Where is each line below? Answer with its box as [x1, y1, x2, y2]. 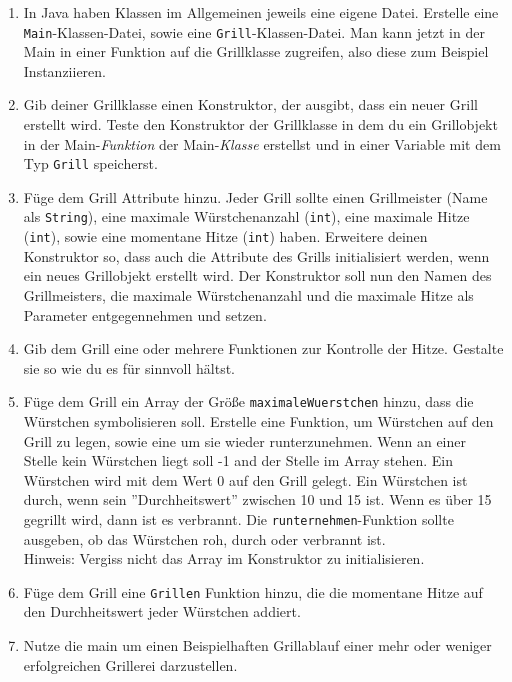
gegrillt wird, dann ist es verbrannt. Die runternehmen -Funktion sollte [23, 508, 454, 529]
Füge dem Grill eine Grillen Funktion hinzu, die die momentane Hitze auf [23, 581, 483, 602]
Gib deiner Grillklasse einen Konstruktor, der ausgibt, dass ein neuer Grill [23, 94, 478, 115]
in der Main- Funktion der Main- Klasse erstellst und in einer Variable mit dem [23, 133, 501, 154]
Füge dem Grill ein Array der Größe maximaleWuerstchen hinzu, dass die [23, 391, 474, 412]
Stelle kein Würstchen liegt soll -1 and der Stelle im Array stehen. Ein [23, 450, 453, 471]
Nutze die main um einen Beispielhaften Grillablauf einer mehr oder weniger [23, 635, 492, 656]
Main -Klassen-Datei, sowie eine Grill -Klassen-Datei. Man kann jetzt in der [23, 21, 485, 42]
